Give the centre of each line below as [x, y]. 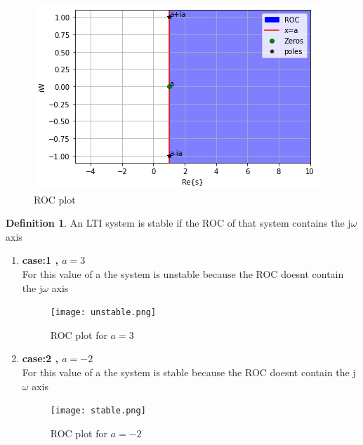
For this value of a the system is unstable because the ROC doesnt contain [183, 273]
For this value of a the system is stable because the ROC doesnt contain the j [189, 372]
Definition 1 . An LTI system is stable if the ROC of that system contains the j [178, 223]
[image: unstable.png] [103, 313]
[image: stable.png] [98, 411]
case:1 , [40, 260]
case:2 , [40, 358]
